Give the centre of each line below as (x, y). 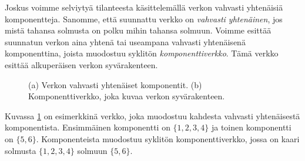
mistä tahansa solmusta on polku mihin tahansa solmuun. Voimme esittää (138, 30)
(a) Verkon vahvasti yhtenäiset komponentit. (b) (115, 84)
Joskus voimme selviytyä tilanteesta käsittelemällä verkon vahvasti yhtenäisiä (144, 7)
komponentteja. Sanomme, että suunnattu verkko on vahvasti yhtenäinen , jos (144, 19)
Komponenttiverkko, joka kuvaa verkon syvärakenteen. (127, 96)
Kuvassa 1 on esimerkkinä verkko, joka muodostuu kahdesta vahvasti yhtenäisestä (152, 115)
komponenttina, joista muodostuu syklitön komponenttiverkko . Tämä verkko (142, 53)
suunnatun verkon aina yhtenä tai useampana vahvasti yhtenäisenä (125, 41)
